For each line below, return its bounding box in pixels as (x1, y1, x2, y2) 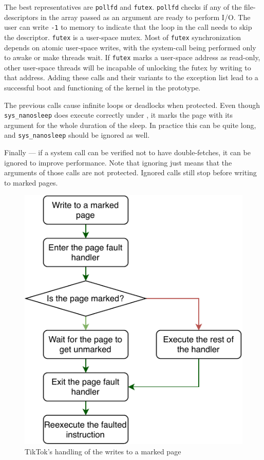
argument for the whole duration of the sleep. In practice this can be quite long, (4, 119, 256, 130)
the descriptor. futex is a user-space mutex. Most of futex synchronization (4, 31, 241, 42)
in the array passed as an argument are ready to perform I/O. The (41, 11, 251, 22)
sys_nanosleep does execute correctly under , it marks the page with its (4, 109, 233, 120)
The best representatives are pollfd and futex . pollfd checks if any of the (4, 2, 242, 12)
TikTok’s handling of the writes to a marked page (25, 446, 181, 456)
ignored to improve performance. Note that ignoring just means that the (4, 157, 232, 168)
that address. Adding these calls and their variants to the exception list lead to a (4, 72, 258, 83)
